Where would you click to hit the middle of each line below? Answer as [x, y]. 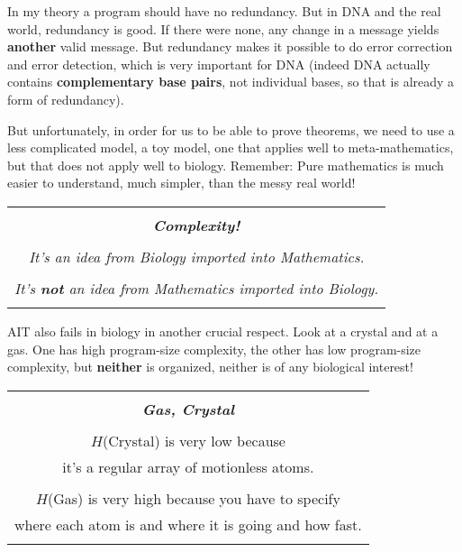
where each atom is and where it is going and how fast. [188, 524]
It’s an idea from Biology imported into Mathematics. [196, 256]
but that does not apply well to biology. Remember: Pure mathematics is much [226, 165]
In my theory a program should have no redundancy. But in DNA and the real [224, 11]
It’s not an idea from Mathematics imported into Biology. [197, 288]
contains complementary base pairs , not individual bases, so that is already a [231, 82]
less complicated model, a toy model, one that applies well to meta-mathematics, [231, 147]
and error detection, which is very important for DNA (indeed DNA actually [219, 64]
